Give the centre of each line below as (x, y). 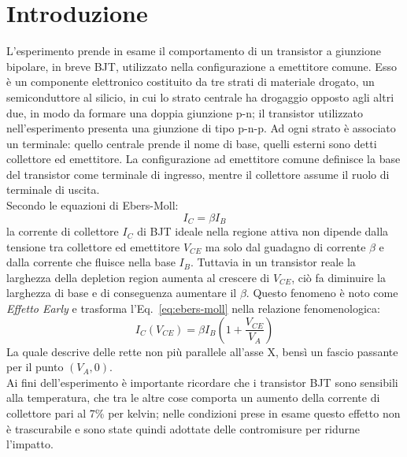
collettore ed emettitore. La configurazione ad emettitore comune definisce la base (203, 159)
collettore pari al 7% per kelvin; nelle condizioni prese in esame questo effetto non (203, 413)
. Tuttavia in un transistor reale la (273, 262)
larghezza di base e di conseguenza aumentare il (122, 293)
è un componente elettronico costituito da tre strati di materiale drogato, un (191, 82)
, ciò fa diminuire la (339, 277)
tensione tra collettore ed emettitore (93, 246)
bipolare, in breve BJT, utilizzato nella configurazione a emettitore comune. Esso (202, 66)
